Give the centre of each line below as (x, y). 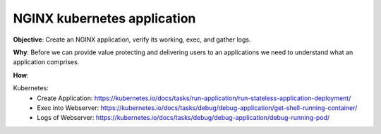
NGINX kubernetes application (104, 18)
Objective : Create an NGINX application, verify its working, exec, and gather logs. (132, 39)
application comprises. (46, 62)
